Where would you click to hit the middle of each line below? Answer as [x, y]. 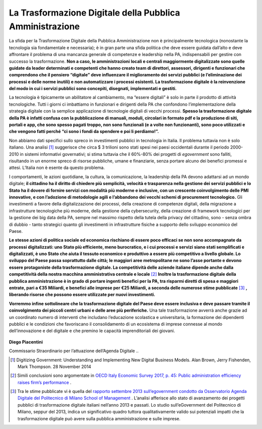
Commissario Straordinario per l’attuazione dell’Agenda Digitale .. [74, 351]
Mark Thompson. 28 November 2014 [55, 366]
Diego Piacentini [26, 342]
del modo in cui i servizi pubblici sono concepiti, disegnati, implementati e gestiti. [93, 89]
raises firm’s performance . [45, 382]
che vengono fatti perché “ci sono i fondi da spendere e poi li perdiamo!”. [84, 131]
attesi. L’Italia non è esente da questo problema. [57, 168]
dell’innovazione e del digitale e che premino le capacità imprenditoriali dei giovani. [92, 331]
